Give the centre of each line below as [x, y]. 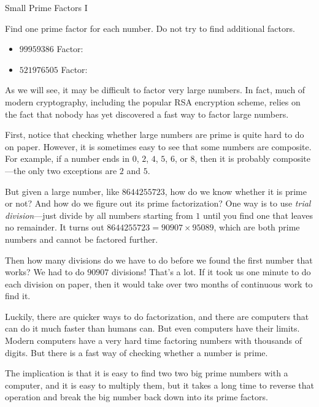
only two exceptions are [73, 170]
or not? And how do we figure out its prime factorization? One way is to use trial [158, 203]
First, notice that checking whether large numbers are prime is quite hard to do [155, 135]
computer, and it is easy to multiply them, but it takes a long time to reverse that [159, 385]
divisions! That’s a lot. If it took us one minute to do [211, 272]
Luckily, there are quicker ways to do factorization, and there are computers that [157, 316]
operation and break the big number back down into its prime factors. [136, 397]
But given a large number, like [62, 191]
